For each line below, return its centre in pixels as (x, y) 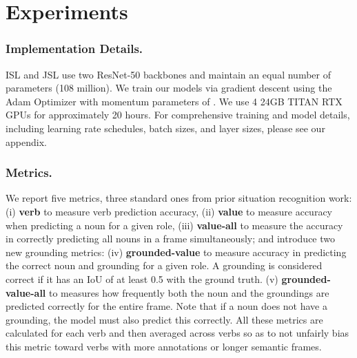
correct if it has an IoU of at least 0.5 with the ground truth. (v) (142, 278)
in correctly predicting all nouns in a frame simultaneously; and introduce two (171, 239)
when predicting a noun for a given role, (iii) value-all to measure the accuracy (174, 225)
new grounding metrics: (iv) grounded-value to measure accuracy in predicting (176, 252)
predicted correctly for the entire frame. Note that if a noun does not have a (166, 306)
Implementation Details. (74, 49)
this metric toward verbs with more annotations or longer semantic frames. (164, 346)
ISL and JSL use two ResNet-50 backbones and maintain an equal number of (168, 74)
